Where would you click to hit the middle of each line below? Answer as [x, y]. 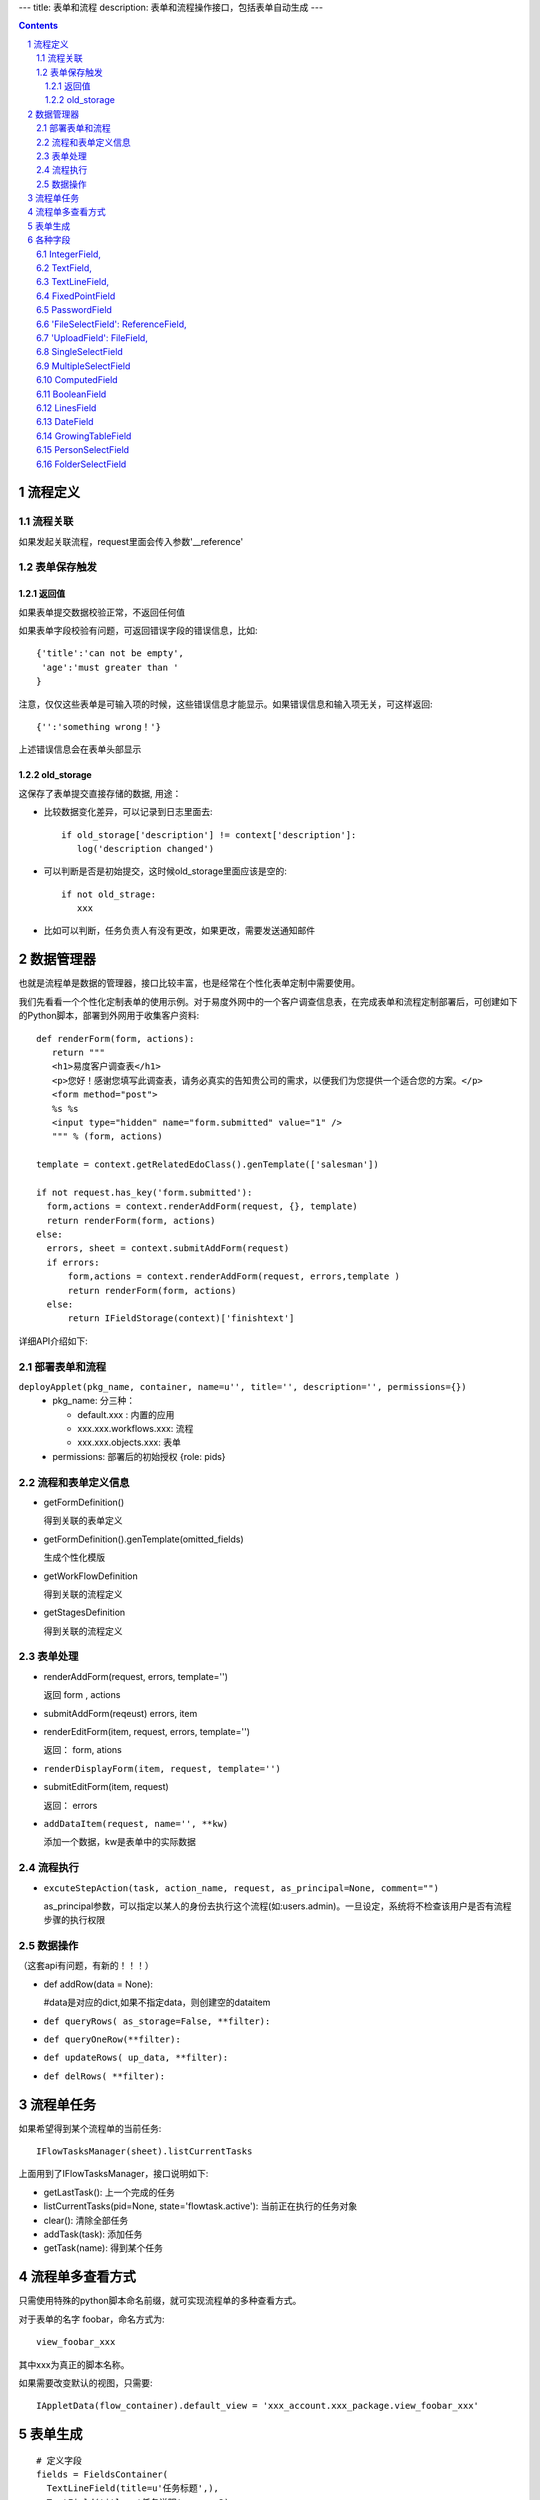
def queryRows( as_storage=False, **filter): [157, 2021]
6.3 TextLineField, [73, 282]
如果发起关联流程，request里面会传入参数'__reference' [131, 541]
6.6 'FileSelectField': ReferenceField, [111, 324]
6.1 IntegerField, [69, 254]
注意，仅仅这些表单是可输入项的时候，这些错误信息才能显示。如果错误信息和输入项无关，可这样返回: [226, 704]
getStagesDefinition [84, 1612]
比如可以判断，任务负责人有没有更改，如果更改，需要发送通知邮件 [179, 931]
